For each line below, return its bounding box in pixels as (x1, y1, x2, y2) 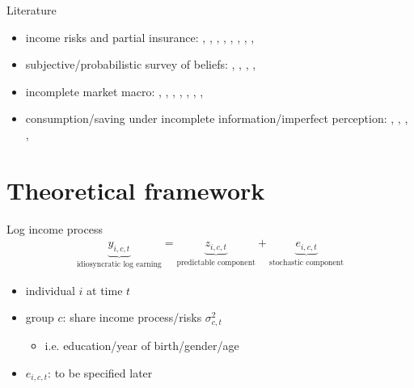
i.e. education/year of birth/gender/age (44, 337, 239, 354)
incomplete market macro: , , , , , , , (25, 82, 204, 99)
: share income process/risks (62, 309, 202, 326)
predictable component (176, 258, 256, 267)
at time (87, 281, 123, 298)
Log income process (6, 220, 103, 237)
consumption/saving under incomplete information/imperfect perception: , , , (25, 110, 408, 127)
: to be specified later (48, 364, 153, 381)
